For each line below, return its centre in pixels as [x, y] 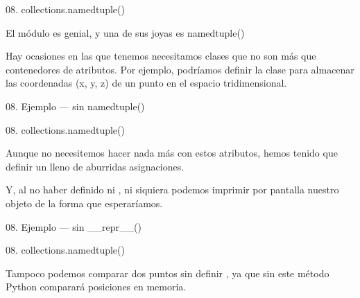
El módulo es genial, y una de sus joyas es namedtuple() [125, 32]
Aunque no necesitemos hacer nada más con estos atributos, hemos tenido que [172, 153]
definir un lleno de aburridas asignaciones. [95, 166]
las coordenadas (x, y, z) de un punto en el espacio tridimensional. [146, 83]
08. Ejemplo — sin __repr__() [74, 226]
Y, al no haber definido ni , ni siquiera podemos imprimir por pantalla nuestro [172, 190]
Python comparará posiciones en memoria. [96, 287]
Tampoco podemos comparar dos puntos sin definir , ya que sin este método [168, 273]
